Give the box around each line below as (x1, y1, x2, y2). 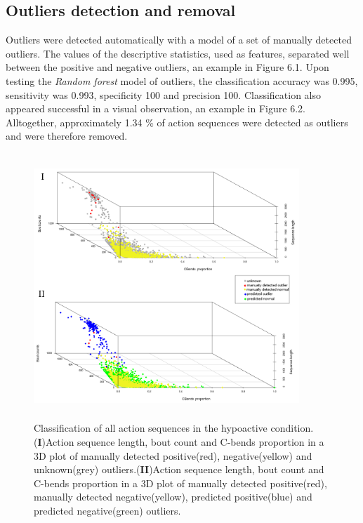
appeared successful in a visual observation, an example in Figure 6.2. (6, 101, 305, 116)
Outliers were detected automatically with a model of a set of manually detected (6, 32, 352, 47)
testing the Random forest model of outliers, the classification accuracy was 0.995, (6, 73, 358, 88)
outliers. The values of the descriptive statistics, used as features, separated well (6, 46, 350, 60)
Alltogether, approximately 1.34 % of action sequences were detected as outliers (6, 114, 348, 129)
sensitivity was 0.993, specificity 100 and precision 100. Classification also (6, 87, 322, 102)
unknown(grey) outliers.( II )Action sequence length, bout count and (34, 462, 324, 477)
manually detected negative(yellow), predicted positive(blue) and (34, 489, 312, 504)
